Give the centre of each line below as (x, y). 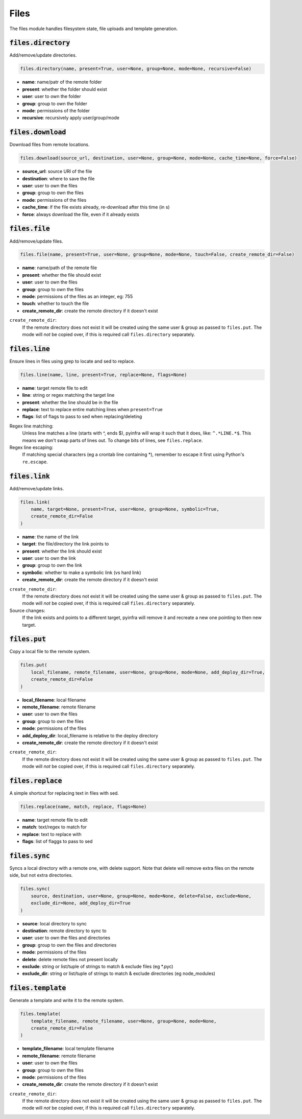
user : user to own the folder (52, 97)
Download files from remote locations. (49, 145)
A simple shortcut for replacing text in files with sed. (64, 793)
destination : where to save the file (58, 178)
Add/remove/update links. (37, 488)
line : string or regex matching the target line (68, 395)
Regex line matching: (31, 426)
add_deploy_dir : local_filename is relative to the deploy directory (90, 735)
